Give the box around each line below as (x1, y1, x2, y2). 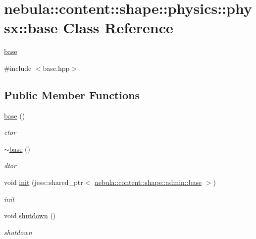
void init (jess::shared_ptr (4, 177, 83, 187)
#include (4, 62, 32, 73)
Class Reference (63, 17, 173, 38)
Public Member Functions (4, 87, 140, 102)
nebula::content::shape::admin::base (95, 177, 202, 187)
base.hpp (43, 62, 70, 73)
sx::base (4, 17, 58, 38)
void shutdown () (4, 210, 56, 221)
